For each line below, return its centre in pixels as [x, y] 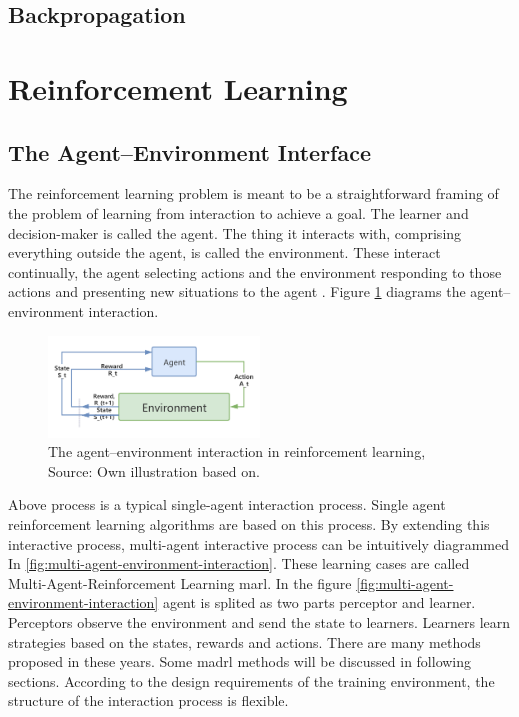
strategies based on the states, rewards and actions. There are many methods [244, 641]
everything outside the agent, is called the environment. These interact [224, 252]
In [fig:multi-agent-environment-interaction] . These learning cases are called [239, 563]
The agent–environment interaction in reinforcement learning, [237, 451]
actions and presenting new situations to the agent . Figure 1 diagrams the [237, 291]
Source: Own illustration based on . [154, 470]
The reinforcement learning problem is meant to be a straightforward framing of [253, 193]
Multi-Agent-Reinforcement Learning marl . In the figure [180, 582]
